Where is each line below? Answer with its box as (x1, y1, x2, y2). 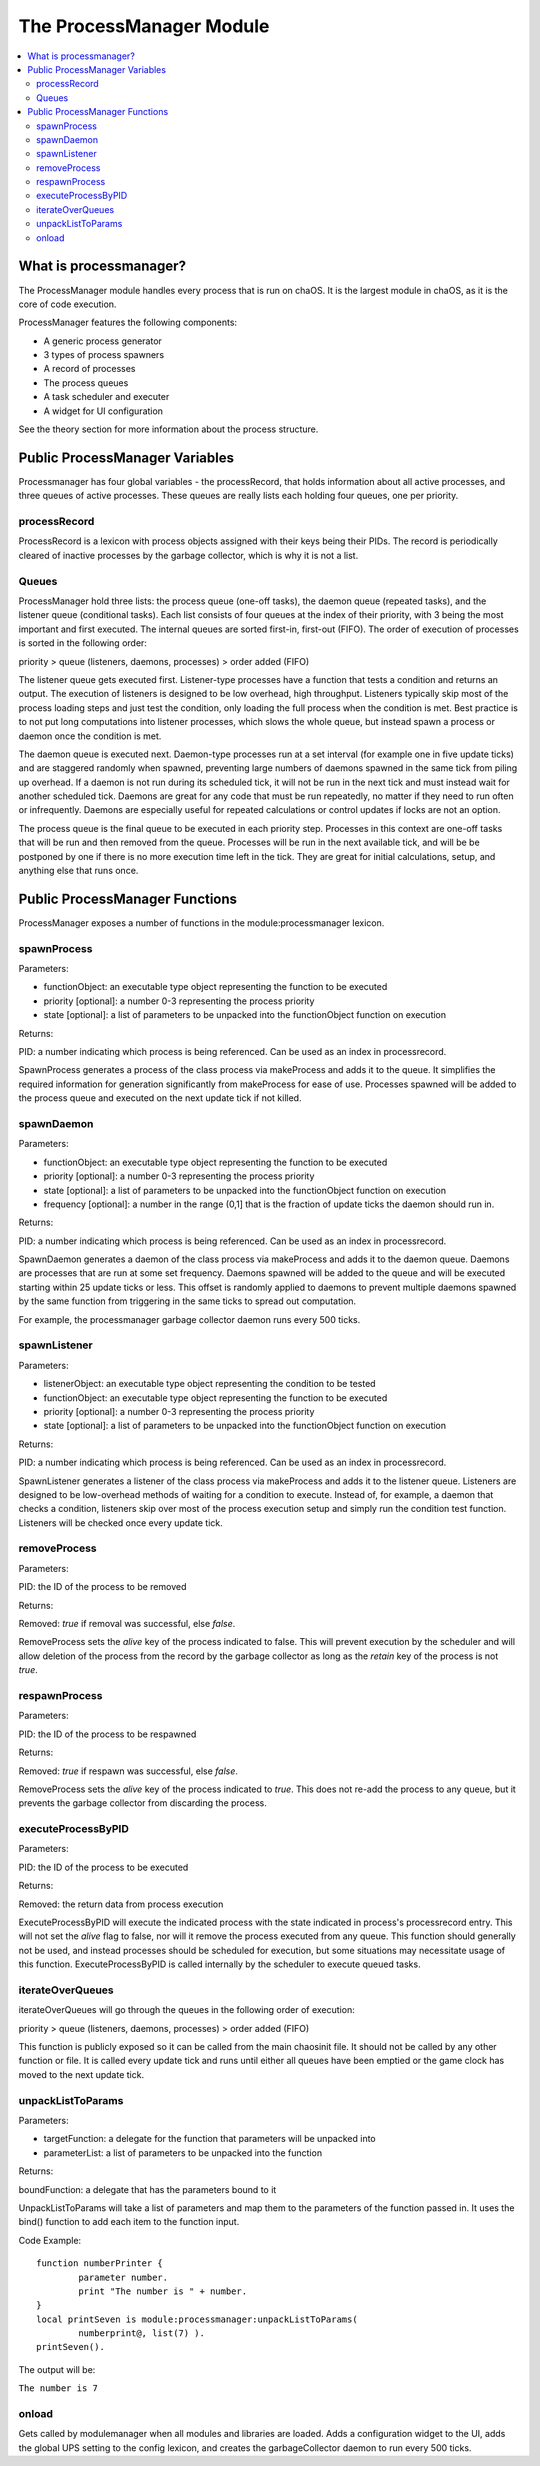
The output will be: (18, 2363, 96, 2375)
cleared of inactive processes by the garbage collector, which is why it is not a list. (18, 549, 359, 561)
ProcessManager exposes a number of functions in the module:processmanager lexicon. (18, 916, 385, 929)
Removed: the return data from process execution (18, 1898, 224, 1910)
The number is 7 (18, 2383, 99, 2394)
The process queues (43, 376, 129, 389)
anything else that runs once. (18, 865, 139, 877)
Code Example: (18, 2234, 82, 2246)
